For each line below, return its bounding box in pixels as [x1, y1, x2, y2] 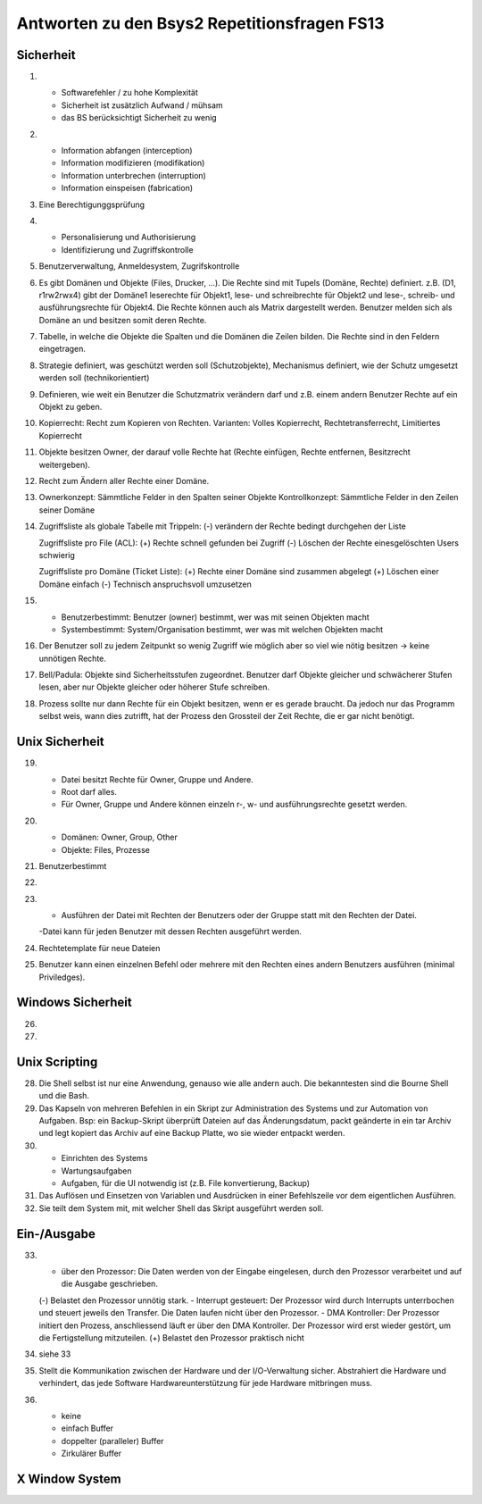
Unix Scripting [16, 1054, 98, 1069]
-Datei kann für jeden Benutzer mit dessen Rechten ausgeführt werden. [38, 926, 303, 937]
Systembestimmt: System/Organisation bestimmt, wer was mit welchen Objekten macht [61, 623, 384, 634]
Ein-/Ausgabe [16, 1226, 96, 1241]
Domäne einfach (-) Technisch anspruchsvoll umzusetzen [38, 579, 252, 589]
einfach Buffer [61, 1423, 114, 1433]
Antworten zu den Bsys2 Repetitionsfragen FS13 [16, 13, 385, 33]
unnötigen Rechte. [38, 653, 107, 664]
